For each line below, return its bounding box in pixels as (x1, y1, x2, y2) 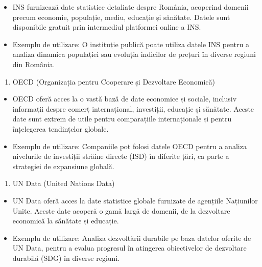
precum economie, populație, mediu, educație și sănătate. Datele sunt (12, 11, 230, 22)
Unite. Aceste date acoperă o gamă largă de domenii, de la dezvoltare (12, 205, 230, 216)
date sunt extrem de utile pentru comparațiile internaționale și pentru (12, 113, 232, 124)
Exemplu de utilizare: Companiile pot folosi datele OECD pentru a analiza (12, 140, 247, 151)
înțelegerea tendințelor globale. (12, 123, 109, 134)
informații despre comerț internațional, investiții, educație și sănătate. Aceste (12, 103, 254, 114)
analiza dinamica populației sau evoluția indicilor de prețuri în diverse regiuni (12, 49, 256, 59)
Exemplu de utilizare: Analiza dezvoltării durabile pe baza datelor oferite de (12, 232, 251, 243)
